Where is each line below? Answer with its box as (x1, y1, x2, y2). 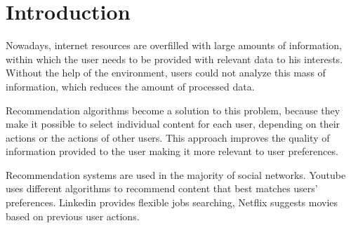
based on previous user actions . (6, 208, 140, 223)
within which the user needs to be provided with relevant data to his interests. (6, 51, 343, 66)
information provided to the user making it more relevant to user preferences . (6, 144, 338, 159)
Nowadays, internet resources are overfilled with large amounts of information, (6, 38, 342, 53)
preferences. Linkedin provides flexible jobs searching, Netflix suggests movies (6, 195, 338, 210)
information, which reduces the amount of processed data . (6, 79, 255, 93)
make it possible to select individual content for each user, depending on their (6, 116, 340, 131)
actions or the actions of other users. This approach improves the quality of (6, 130, 330, 145)
